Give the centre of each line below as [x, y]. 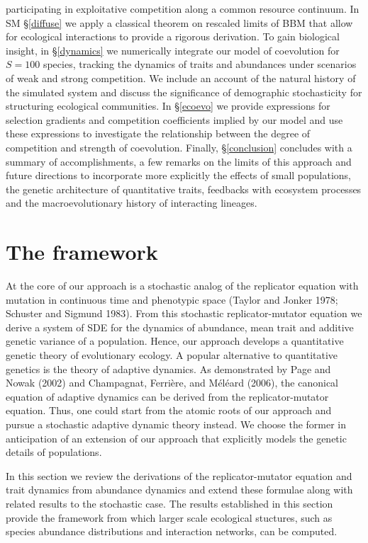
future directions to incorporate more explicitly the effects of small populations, [179, 175]
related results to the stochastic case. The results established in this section [169, 503]
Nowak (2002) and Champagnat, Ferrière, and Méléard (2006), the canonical [172, 383]
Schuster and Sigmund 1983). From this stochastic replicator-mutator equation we [184, 313]
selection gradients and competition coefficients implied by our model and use [174, 119]
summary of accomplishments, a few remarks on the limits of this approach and [179, 161]
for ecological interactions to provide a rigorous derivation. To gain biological [173, 36]
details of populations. [54, 452]
